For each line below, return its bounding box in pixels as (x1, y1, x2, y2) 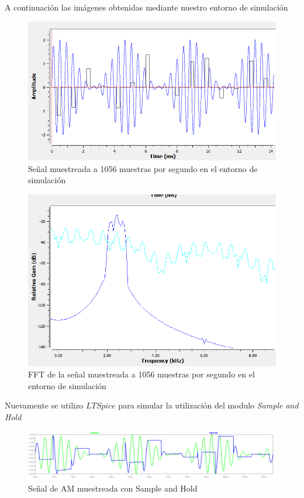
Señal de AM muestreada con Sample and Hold (28, 482, 198, 494)
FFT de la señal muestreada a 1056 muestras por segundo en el (28, 368, 255, 380)
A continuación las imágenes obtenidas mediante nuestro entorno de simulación (5, 1, 288, 13)
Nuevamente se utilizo (5, 399, 84, 411)
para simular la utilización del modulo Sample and (118, 399, 299, 411)
